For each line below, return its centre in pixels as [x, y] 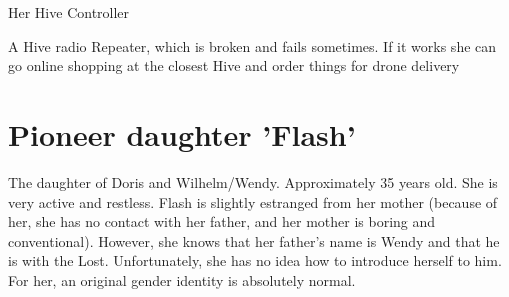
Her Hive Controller [69, 12]
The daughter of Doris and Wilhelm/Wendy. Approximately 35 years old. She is [253, 181]
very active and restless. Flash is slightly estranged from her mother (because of [253, 201]
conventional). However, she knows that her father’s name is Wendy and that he [254, 240]
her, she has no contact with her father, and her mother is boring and [222, 221]
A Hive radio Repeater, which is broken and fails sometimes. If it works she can [252, 45]
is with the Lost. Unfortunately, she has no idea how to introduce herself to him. [255, 260]
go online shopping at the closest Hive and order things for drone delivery [234, 65]
